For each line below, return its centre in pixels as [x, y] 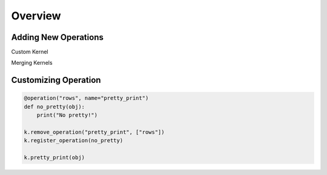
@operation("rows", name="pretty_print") [86, 98]
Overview [36, 16]
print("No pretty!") [67, 115]
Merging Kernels [32, 63]
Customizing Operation [56, 80]
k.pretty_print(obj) [54, 158]
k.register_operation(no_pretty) [74, 140]
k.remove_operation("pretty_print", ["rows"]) [94, 132]
